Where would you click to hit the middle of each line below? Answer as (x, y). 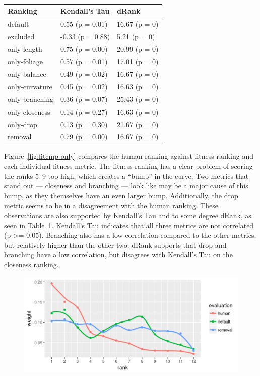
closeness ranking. (31, 265)
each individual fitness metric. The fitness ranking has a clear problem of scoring (128, 166)
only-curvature (30, 87)
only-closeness (29, 111)
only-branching (31, 99)
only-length (25, 49)
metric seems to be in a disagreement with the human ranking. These (111, 205)
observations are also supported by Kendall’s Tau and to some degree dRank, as (128, 215)
